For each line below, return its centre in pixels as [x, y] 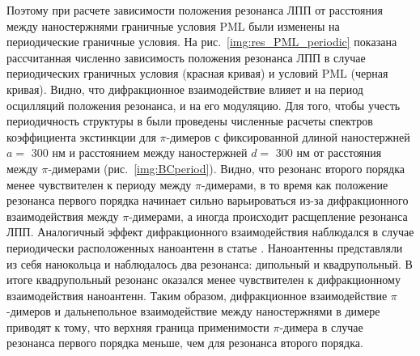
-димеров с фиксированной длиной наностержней [288, 136]
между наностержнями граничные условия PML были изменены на [173, 25]
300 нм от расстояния [329, 153]
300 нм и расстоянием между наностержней [139, 153]
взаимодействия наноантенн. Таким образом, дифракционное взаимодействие [197, 295]
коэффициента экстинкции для [81, 136]
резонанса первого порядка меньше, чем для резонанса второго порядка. [185, 343]
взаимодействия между [63, 216]
